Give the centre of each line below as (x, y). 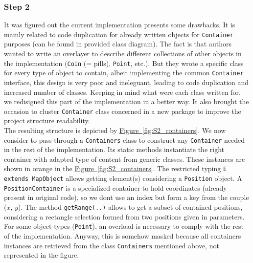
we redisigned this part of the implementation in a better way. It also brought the (126, 101)
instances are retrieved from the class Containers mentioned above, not (112, 245)
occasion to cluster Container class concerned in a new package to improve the (123, 111)
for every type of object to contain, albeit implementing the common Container (124, 73)
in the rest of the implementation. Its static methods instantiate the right (114, 149)
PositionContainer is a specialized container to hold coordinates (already (115, 187)
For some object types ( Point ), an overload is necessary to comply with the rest (124, 226)
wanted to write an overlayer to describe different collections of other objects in (123, 54)
